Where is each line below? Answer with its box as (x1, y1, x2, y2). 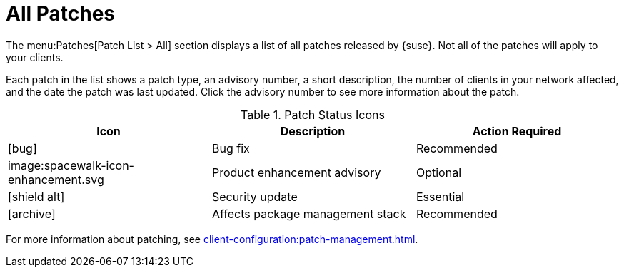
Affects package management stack (211, 206, 406, 221)
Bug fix (211, 140, 250, 155)
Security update (211, 189, 298, 204)
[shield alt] (8, 189, 65, 204)
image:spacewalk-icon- (8, 158, 134, 172)
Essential (416, 189, 465, 204)
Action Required (472, 123, 562, 138)
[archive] (8, 206, 56, 221)
